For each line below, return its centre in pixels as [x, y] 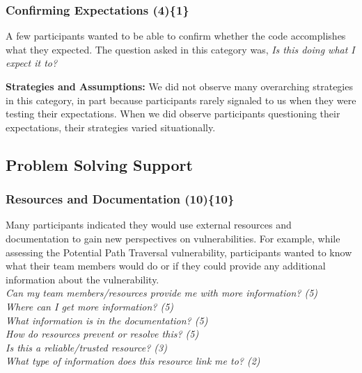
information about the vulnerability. [82, 279]
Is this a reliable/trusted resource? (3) [86, 347]
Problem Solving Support [99, 164]
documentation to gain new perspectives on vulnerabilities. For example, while [173, 238]
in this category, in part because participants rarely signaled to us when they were [181, 100]
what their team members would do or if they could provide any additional [166, 266]
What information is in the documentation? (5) [107, 320]
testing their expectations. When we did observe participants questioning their [173, 114]
